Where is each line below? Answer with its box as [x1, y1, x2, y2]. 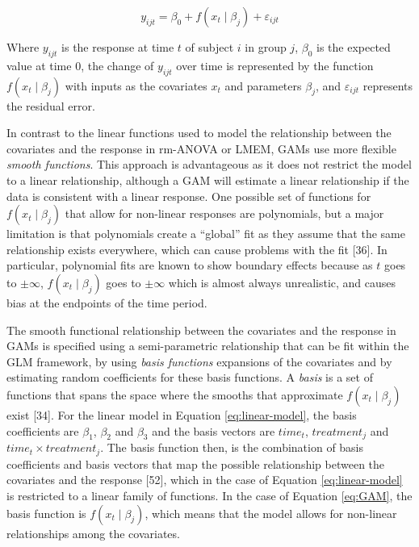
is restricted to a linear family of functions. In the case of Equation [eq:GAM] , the [6, 486, 413, 503]
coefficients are [6, 422, 79, 439]
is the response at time [61, 39, 174, 55]
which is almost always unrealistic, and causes [168, 273, 396, 290]
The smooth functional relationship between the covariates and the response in [6, 321, 396, 338]
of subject [185, 39, 234, 55]
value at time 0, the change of [6, 56, 154, 73]
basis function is [6, 504, 86, 521]
